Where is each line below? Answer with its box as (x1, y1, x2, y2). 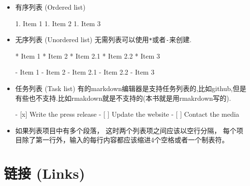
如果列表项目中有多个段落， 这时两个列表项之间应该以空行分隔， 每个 (15, 125, 237, 135)
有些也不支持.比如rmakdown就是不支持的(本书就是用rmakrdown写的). (15, 93, 231, 103)
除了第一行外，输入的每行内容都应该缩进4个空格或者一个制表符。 (22, 135, 229, 145)
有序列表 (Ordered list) (15, 2, 86, 12)
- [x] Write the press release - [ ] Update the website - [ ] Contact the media (15, 109, 239, 119)
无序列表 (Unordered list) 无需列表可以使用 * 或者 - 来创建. (15, 34, 191, 45)
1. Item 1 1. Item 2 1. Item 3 (15, 18, 101, 28)
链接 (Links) (4, 163, 85, 183)
